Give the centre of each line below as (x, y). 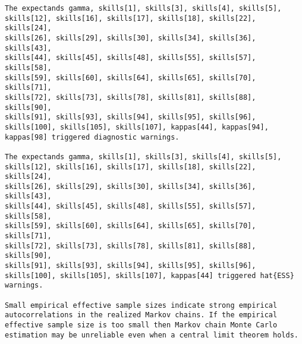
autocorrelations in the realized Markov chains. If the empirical (141, 315)
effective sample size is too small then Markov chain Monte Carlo (141, 325)
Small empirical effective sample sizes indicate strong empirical (141, 305)
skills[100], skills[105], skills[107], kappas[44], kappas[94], (137, 127)
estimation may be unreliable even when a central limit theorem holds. (152, 335)
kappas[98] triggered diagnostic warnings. (92, 137)
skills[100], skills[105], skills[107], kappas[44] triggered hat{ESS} (150, 275)
